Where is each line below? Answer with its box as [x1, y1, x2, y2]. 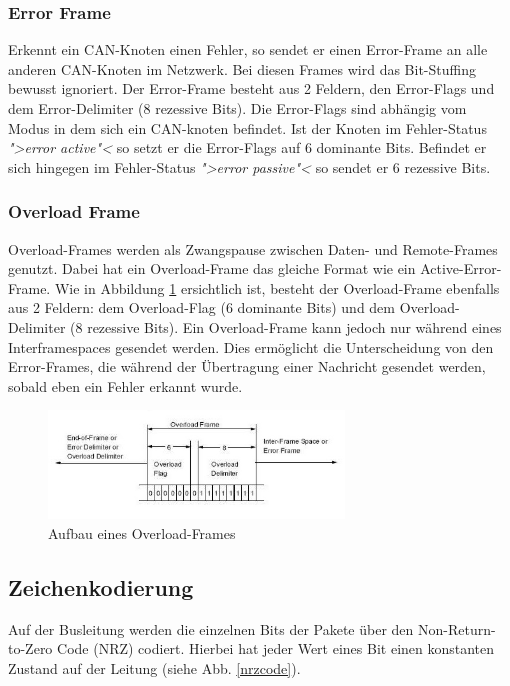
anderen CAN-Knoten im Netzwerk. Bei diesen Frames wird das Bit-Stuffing [8, 58, 476, 79]
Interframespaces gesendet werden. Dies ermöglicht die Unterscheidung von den [8, 336, 494, 357]
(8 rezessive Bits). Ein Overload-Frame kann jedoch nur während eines [70, 316, 502, 337]
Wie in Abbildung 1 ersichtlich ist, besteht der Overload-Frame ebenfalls [54, 277, 500, 298]
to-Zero [8, 638, 53, 659]
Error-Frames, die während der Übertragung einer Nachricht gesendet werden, [8, 356, 486, 377]
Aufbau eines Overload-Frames [48, 522, 236, 543]
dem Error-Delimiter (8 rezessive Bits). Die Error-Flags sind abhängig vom [8, 98, 467, 118]
